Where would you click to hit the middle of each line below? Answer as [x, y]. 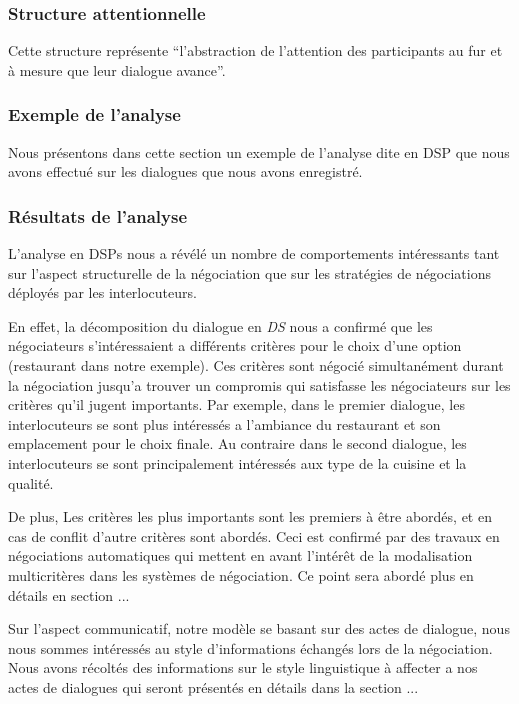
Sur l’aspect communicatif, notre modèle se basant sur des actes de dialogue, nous [259, 628]
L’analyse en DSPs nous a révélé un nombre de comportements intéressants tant [254, 253]
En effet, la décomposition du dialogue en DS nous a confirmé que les [220, 325]
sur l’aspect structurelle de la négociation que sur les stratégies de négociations [249, 272]
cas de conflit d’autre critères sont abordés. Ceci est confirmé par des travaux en [254, 535]
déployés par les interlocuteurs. [102, 292]
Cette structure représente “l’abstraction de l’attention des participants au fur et [255, 50]
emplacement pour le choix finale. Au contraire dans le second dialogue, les [237, 443]
